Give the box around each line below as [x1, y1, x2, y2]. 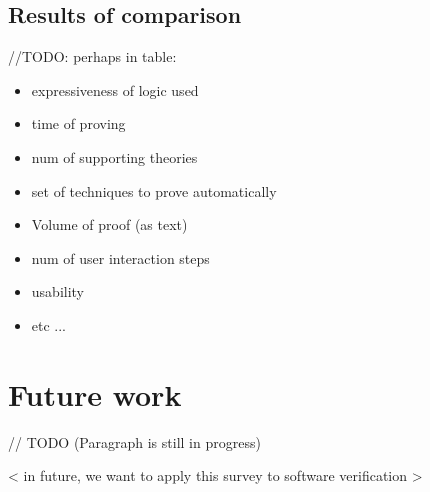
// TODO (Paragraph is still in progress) [8, 431, 261, 452]
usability [31, 281, 85, 302]
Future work [8, 373, 182, 414]
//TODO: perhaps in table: [8, 46, 177, 67]
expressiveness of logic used [31, 79, 199, 100]
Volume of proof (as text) [31, 214, 188, 235]
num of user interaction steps [31, 247, 210, 268]
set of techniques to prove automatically [31, 180, 277, 201]
